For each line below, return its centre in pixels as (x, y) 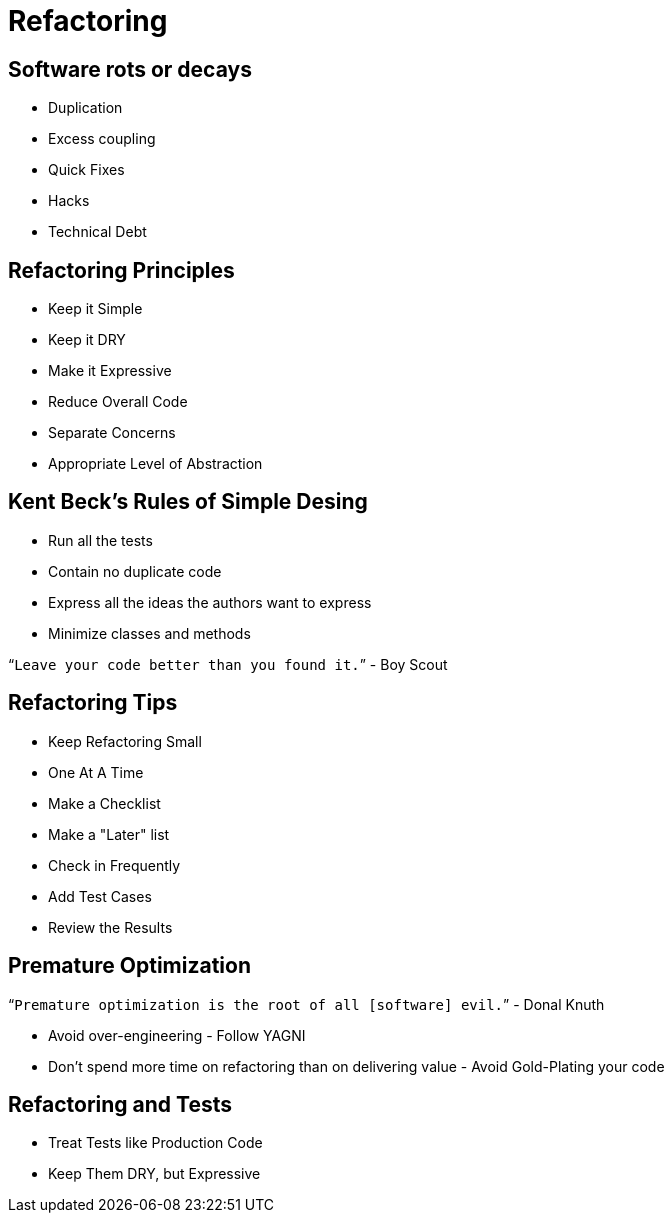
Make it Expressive (110, 371)
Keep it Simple (95, 309)
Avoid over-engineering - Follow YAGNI (177, 1035)
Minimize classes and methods (149, 633)
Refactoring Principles (121, 270)
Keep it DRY (87, 340)
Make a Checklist (104, 803)
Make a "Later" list (109, 834)
